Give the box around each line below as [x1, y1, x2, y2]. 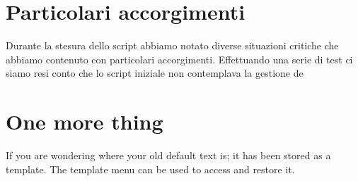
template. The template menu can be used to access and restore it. [6, 161, 295, 176]
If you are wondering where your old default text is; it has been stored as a [6, 148, 331, 163]
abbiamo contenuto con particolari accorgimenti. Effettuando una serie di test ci [6, 51, 353, 66]
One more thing [6, 107, 163, 136]
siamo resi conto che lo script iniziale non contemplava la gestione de [6, 65, 304, 80]
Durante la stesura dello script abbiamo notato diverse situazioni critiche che [6, 38, 339, 53]
